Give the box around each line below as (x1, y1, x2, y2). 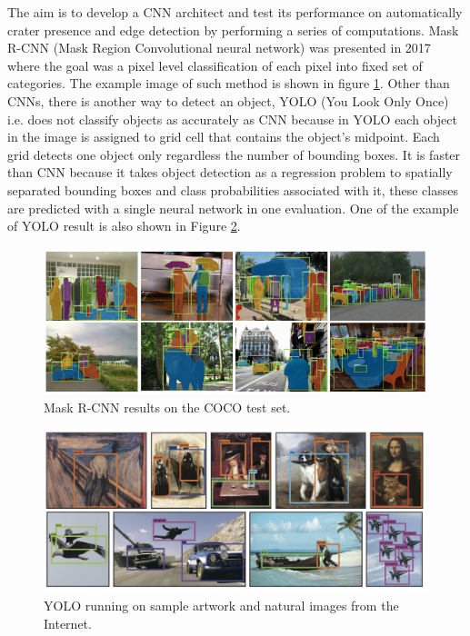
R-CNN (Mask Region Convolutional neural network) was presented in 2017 (7, 38, 431, 57)
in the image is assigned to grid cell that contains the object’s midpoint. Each (7, 127, 440, 146)
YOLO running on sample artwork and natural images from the (44, 596, 399, 615)
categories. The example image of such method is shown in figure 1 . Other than (7, 74, 450, 93)
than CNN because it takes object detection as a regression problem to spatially (7, 163, 453, 182)
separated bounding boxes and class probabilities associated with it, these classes (7, 180, 458, 199)
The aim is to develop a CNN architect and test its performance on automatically (7, 3, 463, 21)
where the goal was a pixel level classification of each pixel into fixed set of (7, 55, 423, 75)
